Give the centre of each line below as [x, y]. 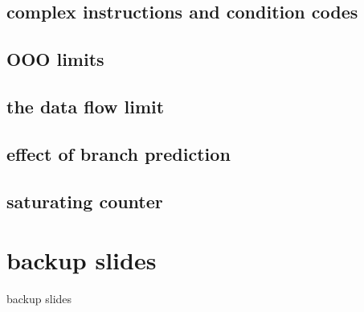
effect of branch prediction [119, 153]
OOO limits [55, 59]
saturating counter [85, 201]
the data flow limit [86, 106]
